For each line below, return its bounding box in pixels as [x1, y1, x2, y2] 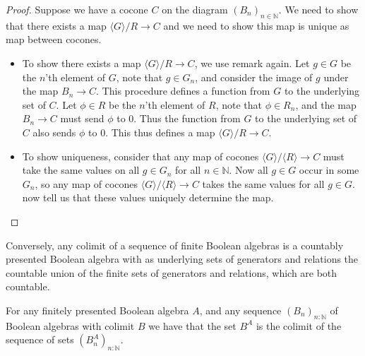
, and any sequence [199, 302, 282, 317]
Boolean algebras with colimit [6, 318, 135, 333]
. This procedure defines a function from [96, 83, 270, 98]
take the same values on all [22, 162, 140, 177]
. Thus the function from [133, 111, 241, 126]
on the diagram [162, 2, 228, 16]
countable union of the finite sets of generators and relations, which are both [6, 265, 337, 280]
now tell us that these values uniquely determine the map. [22, 190, 274, 205]
